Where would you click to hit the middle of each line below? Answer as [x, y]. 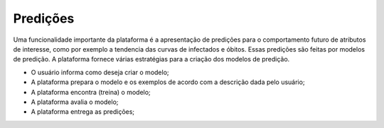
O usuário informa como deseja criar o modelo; [100, 72]
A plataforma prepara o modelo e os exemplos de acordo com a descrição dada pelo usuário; [168, 82]
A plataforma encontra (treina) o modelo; [91, 92]
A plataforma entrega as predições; [83, 112]
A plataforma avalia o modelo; [75, 102]
